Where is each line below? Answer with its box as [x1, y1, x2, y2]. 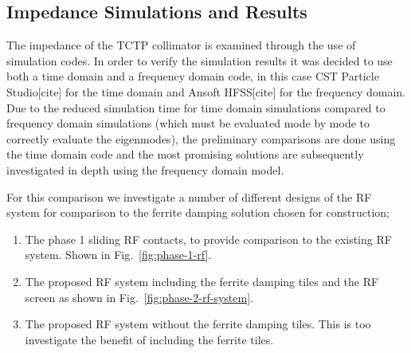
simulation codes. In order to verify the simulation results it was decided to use [6, 52, 393, 69]
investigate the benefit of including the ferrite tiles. [25, 331, 274, 347]
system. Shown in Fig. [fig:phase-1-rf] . [25, 246, 212, 263]
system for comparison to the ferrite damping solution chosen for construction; [6, 204, 389, 221]
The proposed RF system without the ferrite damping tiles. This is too [25, 316, 371, 332]
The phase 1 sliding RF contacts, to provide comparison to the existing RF [25, 230, 392, 247]
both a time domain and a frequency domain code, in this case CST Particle [6, 68, 379, 84]
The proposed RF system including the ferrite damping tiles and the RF [25, 273, 379, 289]
